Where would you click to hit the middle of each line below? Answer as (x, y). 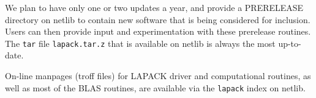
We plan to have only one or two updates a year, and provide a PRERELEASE (154, 7)
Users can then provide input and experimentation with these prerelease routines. (158, 31)
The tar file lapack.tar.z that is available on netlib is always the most (140, 43)
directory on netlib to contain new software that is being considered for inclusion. (158, 19)
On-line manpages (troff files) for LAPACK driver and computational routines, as (158, 76)
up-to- (290, 43)
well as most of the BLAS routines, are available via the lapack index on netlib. (155, 87)
